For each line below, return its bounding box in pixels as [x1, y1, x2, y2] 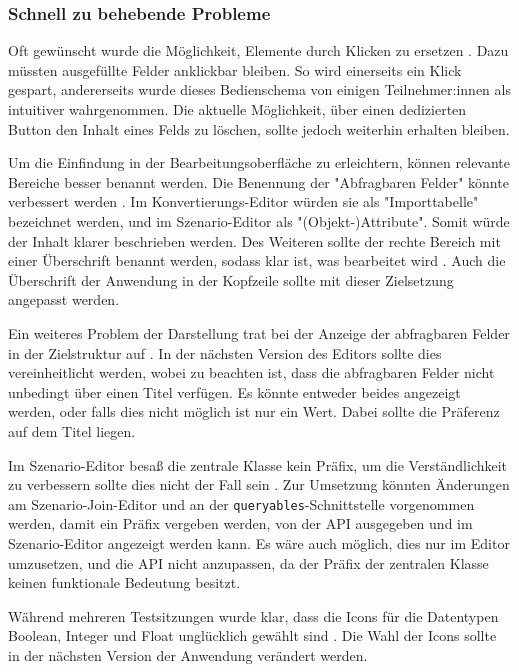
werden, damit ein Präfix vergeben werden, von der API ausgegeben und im [8, 513, 473, 534]
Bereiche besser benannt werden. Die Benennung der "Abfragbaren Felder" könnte [8, 171, 509, 192]
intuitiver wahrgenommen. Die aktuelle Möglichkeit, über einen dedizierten [8, 99, 467, 119]
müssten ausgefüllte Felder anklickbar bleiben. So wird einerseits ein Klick [8, 59, 462, 80]
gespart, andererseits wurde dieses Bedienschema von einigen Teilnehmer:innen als [8, 79, 511, 100]
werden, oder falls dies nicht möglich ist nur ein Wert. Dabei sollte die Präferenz [8, 401, 500, 422]
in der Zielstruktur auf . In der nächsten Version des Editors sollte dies [8, 342, 442, 363]
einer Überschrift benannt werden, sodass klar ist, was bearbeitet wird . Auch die [8, 250, 506, 271]
